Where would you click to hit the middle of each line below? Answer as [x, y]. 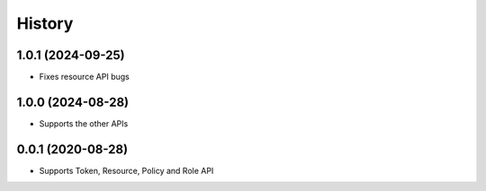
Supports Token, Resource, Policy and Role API [126, 170]
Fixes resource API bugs [84, 77]
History [45, 23]
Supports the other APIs [84, 123]
